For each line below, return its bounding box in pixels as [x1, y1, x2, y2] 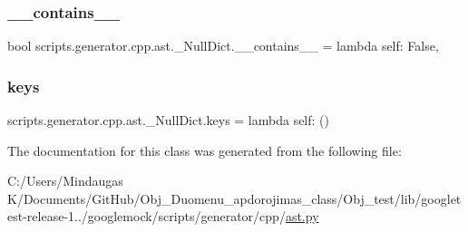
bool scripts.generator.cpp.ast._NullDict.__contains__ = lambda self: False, [7, 36, 439, 55]
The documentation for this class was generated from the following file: [7, 140, 402, 159]
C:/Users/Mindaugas [7, 171, 123, 190]
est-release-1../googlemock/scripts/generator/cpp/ [7, 207, 286, 226]
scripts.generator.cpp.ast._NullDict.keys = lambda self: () [7, 111, 329, 130]
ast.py [285, 207, 319, 226]
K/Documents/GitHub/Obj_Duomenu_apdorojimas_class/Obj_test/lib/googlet [7, 188, 462, 208]
